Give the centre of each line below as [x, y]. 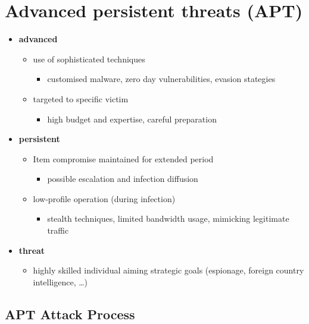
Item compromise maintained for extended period [123, 158]
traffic [58, 230]
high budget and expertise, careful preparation [132, 119]
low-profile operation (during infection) [104, 198]
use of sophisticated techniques [89, 59]
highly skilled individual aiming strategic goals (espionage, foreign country [168, 270]
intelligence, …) [60, 281]
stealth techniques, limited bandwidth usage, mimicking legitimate [168, 218]
